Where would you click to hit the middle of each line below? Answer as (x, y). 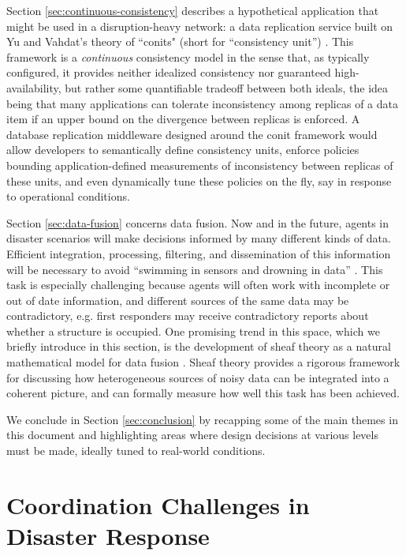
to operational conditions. (68, 196)
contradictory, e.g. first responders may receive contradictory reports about (188, 316)
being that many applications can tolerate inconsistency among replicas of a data (202, 103)
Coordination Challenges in (158, 504)
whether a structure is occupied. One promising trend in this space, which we (193, 331)
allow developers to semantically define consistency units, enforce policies (183, 150)
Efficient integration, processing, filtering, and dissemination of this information (199, 253)
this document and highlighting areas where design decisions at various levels (192, 435)
